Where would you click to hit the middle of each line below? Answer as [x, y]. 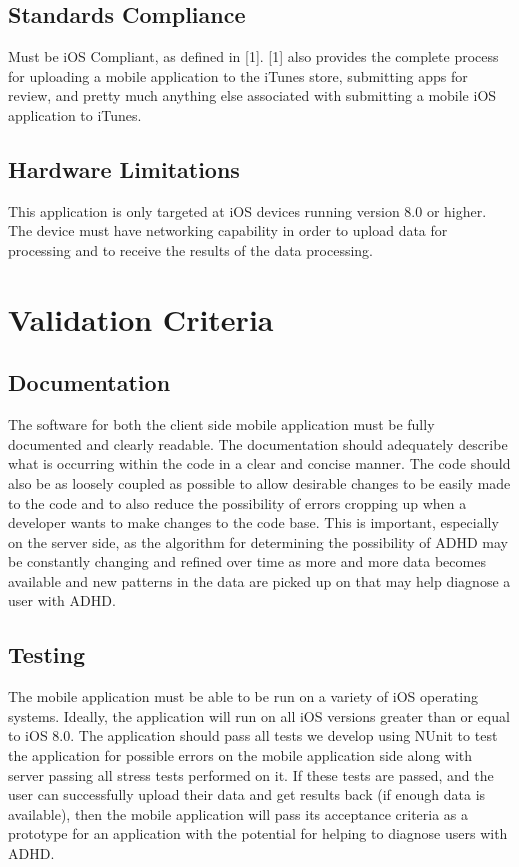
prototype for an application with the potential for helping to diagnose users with [258, 833]
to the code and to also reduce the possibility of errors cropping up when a [237, 502]
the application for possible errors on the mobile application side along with [240, 755]
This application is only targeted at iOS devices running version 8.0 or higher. [247, 210]
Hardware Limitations [124, 168]
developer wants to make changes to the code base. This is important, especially [253, 522]
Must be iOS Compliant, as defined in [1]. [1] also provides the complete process [253, 56]
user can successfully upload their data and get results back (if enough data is [247, 794]
